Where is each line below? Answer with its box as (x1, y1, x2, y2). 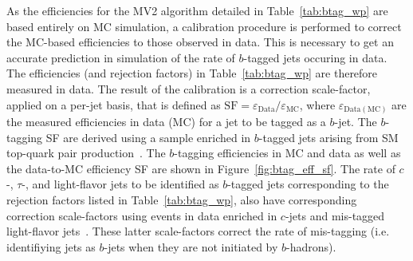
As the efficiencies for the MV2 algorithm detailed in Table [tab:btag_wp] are (6, 2, 388, 18)
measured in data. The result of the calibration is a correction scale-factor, (6, 80, 371, 97)
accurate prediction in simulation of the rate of (6, 49, 235, 65)
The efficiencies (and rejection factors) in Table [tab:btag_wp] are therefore (6, 65, 378, 81)
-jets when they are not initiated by (104, 238, 278, 255)
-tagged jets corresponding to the (227, 176, 389, 192)
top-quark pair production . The (6, 144, 166, 161)
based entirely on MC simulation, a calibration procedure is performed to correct (6, 18, 402, 34)
